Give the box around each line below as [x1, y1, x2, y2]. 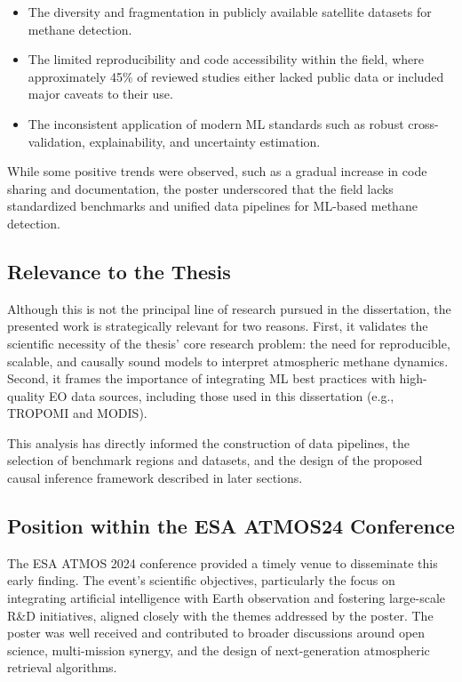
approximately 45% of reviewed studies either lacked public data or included [28, 67, 444, 85]
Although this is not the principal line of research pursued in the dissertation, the [7, 299, 451, 317]
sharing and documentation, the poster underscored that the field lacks [7, 179, 394, 197]
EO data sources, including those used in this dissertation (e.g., [49, 386, 394, 405]
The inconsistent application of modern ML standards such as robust [28, 114, 404, 132]
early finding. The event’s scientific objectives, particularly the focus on [7, 571, 395, 590]
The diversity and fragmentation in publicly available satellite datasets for [28, 3, 432, 20]
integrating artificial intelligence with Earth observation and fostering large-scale [7, 589, 446, 607]
